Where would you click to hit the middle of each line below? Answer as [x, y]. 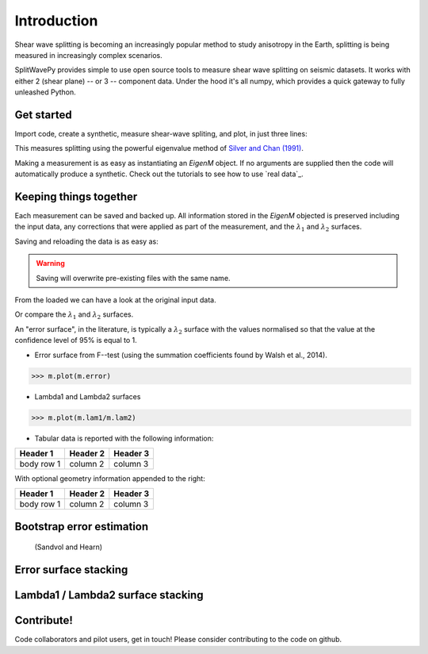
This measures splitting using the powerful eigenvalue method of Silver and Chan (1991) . [159, 148]
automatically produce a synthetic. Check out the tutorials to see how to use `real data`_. [159, 174]
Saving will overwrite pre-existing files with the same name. [133, 278]
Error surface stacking [71, 570]
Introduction [56, 21]
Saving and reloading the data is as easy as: [86, 241]
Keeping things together [76, 197]
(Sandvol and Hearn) [69, 547]
